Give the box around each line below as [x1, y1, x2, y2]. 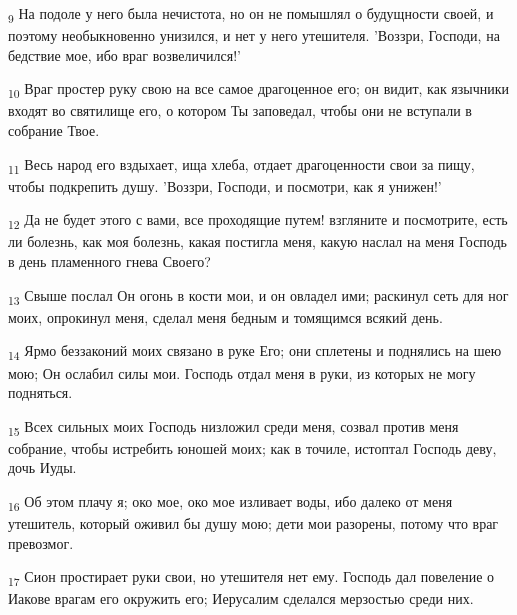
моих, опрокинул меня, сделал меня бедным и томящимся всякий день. [8, 306, 443, 327]
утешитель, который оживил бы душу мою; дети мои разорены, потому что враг [8, 513, 499, 534]
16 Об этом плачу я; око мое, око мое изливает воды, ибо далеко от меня [8, 491, 453, 514]
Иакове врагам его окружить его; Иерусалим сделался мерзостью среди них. [8, 588, 474, 609]
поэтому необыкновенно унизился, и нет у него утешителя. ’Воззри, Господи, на [8, 25, 500, 46]
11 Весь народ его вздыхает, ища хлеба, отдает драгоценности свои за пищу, [8, 153, 475, 177]
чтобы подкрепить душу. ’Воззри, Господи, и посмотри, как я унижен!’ [8, 175, 442, 196]
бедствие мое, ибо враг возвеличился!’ [8, 44, 241, 65]
